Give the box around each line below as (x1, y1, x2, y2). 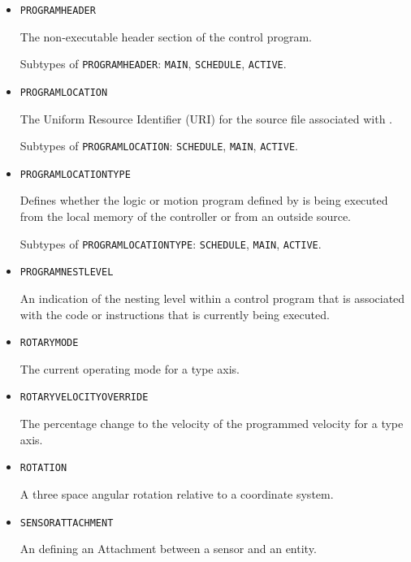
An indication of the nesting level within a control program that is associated (19, 289, 405, 306)
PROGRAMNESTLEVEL (19, 266, 114, 279)
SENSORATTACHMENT (19, 517, 114, 529)
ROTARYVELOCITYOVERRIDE (19, 391, 149, 404)
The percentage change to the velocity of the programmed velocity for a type (19, 415, 404, 432)
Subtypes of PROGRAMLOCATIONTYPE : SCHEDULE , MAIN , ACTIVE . (19, 235, 322, 252)
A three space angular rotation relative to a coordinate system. (19, 485, 334, 502)
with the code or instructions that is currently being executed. (19, 305, 330, 322)
